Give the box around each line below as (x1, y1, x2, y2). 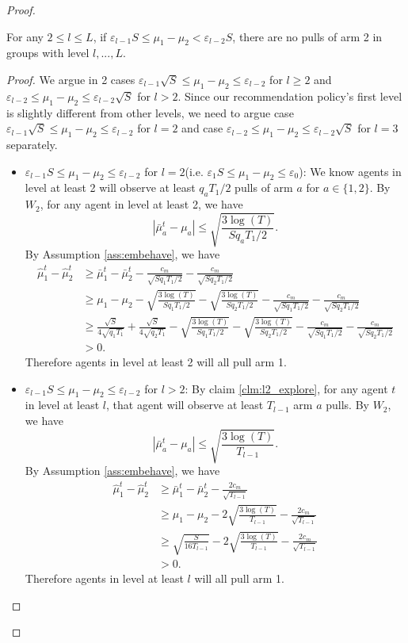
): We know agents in (299, 163, 402, 179)
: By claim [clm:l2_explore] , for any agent (185, 380, 388, 396)
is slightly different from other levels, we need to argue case (6, 104, 294, 121)
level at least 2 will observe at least (25, 179, 196, 196)
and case (181, 120, 223, 136)
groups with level (6, 44, 90, 61)
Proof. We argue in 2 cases (6, 71, 135, 87)
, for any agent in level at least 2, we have (40, 196, 243, 212)
